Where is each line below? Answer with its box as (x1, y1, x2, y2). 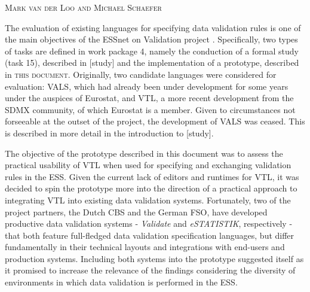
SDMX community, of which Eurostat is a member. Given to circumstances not (5, 103, 296, 115)
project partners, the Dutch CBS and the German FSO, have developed (5, 205, 268, 218)
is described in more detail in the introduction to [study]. (5, 126, 214, 139)
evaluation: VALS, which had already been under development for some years (5, 80, 288, 92)
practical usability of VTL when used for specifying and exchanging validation (5, 159, 291, 171)
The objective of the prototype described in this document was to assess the (5, 147, 283, 159)
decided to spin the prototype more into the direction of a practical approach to (5, 182, 297, 194)
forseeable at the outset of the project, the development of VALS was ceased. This (5, 115, 305, 127)
